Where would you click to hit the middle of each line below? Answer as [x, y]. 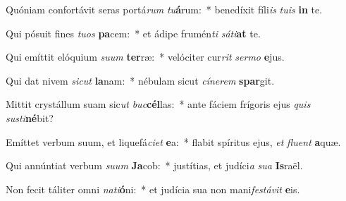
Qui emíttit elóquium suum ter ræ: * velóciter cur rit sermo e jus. [145, 57]
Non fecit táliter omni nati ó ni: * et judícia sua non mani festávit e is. [153, 189]
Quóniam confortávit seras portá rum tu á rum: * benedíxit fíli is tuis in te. [164, 9]
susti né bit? [30, 117]
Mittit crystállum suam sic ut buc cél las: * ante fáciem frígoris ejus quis [158, 104]
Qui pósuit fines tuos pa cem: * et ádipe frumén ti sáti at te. [133, 33]
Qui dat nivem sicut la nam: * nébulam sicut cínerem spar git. [140, 80]
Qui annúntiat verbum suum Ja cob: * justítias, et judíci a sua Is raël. [154, 165]
